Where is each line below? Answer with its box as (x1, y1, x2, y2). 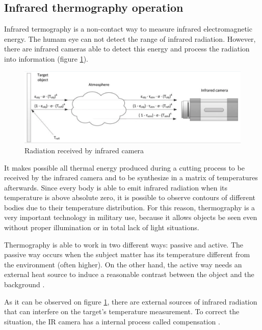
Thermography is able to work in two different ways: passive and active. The (4, 239, 244, 250)
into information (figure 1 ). (4, 53, 89, 64)
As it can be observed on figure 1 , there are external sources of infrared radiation (4, 296, 257, 307)
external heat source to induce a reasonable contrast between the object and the (4, 269, 254, 280)
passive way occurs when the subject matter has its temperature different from (4, 249, 250, 260)
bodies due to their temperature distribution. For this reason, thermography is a (4, 202, 255, 212)
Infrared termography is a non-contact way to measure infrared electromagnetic (4, 23, 252, 34)
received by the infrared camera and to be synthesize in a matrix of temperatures (4, 172, 258, 183)
